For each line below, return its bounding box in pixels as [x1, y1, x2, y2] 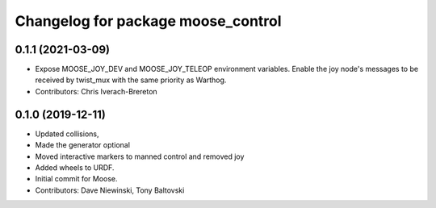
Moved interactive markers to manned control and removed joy [35, 152, 245, 161]
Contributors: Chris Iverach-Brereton [35, 86, 157, 96]
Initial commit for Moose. [35, 174, 118, 184]
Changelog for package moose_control [15, 12, 282, 30]
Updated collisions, [35, 129, 99, 139]
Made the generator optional [35, 140, 131, 150]
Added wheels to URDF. [35, 162, 115, 173]
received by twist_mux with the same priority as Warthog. [35, 75, 227, 85]
